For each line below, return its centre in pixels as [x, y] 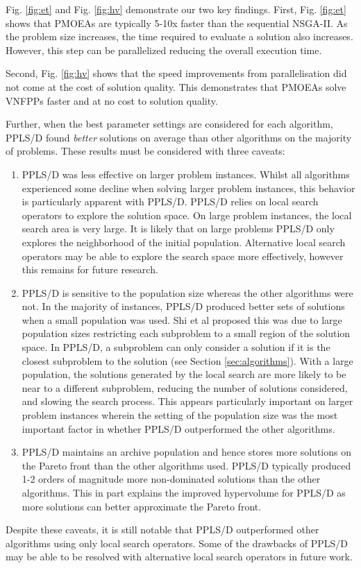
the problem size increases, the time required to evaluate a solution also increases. [179, 36]
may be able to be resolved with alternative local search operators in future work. [179, 557]
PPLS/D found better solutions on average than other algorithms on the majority [179, 137]
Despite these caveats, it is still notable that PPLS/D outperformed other [162, 530]
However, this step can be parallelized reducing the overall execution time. [164, 50]
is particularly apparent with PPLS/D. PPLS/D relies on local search [170, 201]
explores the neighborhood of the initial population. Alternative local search [184, 242]
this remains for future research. [90, 269]
